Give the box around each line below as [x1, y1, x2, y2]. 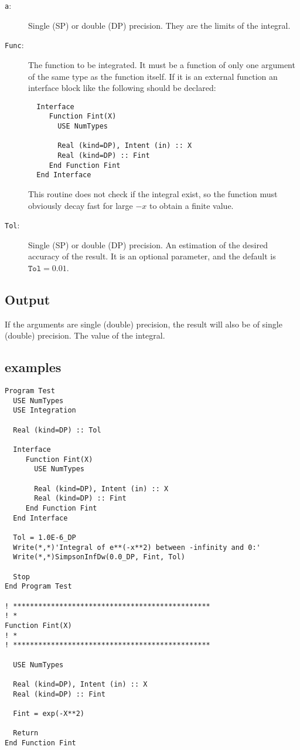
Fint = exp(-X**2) [13, 709, 85, 718]
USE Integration [13, 406, 76, 415]
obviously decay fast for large [28, 199, 133, 211]
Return [13, 729, 39, 738]
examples [5, 358, 62, 376]
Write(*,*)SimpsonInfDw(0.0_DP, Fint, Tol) [13, 553, 185, 562]
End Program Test [5, 582, 72, 591]
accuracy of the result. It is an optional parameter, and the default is [28, 250, 276, 262]
